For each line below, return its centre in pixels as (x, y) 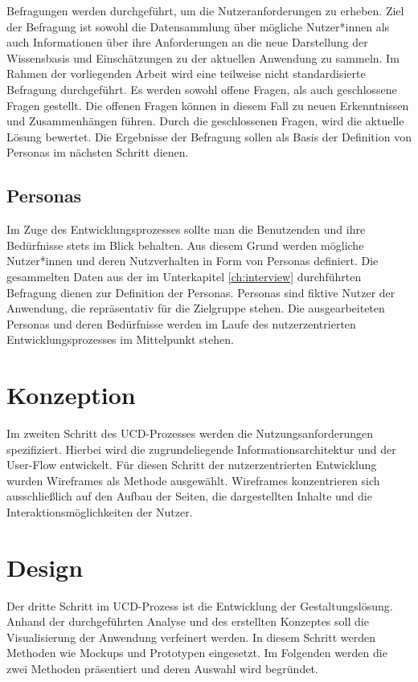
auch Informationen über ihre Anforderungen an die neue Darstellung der (187, 42)
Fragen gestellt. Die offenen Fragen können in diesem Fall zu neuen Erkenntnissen (208, 105)
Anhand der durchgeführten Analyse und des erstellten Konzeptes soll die (188, 621)
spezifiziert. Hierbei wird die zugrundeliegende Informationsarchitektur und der (201, 449)
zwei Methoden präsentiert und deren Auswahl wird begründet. (162, 669)
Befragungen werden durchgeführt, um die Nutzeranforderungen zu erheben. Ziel (205, 10)
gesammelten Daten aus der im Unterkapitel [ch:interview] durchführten (184, 276)
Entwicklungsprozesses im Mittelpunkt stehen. (120, 339)
